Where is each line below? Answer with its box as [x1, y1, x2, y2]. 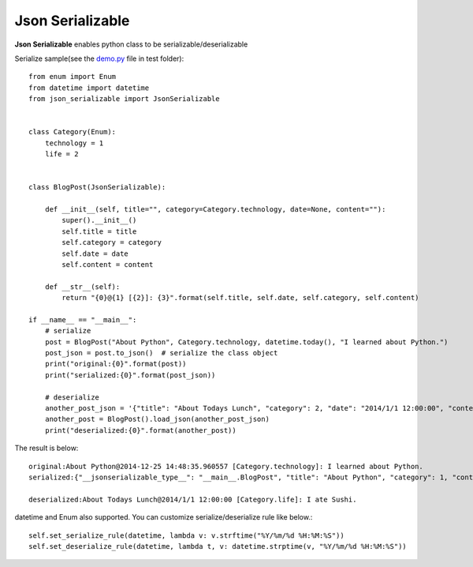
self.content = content [61, 260, 154, 268]
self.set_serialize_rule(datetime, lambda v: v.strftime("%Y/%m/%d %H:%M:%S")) [28, 531, 345, 540]
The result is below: [14, 443, 79, 453]
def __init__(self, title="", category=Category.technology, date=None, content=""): [44, 205, 386, 214]
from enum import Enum [28, 72, 117, 81]
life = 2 [44, 150, 79, 159]
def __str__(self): [44, 282, 121, 291]
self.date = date [61, 249, 129, 258]
